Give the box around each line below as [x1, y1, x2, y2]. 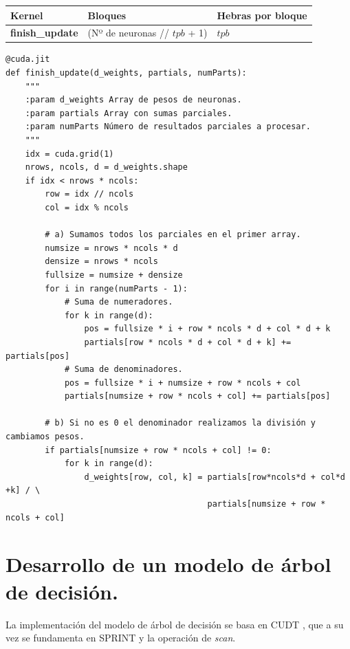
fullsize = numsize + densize [45, 269, 183, 280]
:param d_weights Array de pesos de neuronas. [25, 95, 242, 105]
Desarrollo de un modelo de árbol [6, 550, 331, 578]
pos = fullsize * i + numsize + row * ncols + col [64, 377, 301, 388]
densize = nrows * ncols [45, 256, 158, 267]
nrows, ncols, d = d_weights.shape [25, 162, 188, 173]
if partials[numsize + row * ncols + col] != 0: [45, 445, 272, 455]
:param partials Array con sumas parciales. [25, 108, 232, 118]
